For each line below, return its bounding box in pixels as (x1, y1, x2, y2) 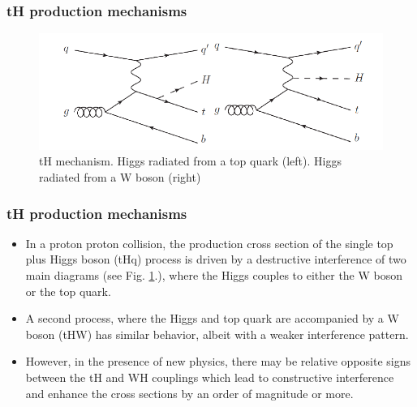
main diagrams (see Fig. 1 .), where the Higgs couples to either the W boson (25, 267, 403, 284)
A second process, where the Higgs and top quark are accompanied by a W (25, 310, 399, 327)
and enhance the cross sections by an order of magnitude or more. (25, 384, 354, 401)
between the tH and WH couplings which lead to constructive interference (25, 369, 394, 386)
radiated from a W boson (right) (39, 169, 201, 186)
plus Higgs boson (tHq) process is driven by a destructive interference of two (25, 251, 406, 268)
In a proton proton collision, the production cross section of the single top (25, 234, 393, 251)
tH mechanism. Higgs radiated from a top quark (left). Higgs (39, 152, 342, 169)
